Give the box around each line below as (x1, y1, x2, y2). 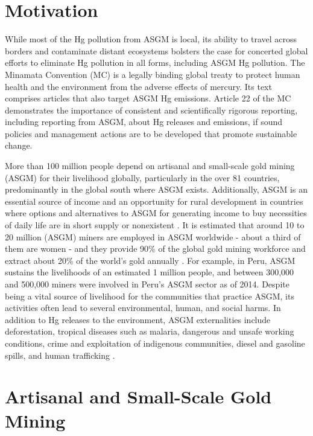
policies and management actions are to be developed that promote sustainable (5, 127, 297, 139)
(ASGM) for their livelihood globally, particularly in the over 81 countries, (5, 171, 280, 184)
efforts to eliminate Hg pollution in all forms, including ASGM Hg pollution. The (5, 56, 305, 69)
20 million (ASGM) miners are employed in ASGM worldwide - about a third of (5, 230, 301, 243)
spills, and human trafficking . (5, 348, 115, 361)
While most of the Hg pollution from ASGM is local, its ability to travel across (5, 33, 297, 45)
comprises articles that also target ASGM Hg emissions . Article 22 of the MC (5, 92, 291, 104)
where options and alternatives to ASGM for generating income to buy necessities (5, 207, 307, 219)
